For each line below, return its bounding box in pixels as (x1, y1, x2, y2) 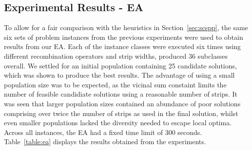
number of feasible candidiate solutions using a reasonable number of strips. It (4, 89, 238, 99)
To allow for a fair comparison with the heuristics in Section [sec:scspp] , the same (4, 22, 248, 33)
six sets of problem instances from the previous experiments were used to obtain (4, 32, 243, 42)
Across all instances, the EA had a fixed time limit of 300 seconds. (4, 127, 202, 137)
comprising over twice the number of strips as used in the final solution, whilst (4, 108, 238, 118)
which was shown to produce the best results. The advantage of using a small (4, 70, 235, 80)
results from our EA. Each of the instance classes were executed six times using (4, 41, 241, 51)
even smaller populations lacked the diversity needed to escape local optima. (4, 117, 232, 128)
